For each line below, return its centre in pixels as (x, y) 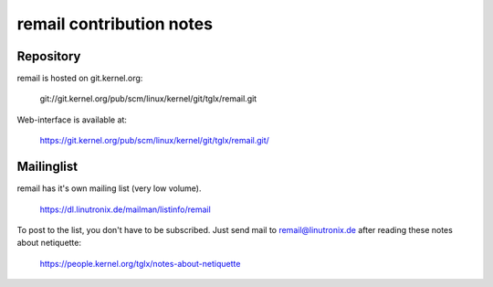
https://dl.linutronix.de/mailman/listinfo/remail (126, 209)
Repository (49, 56)
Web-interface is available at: (72, 120)
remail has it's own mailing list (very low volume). (109, 188)
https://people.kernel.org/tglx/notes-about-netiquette (140, 263)
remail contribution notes (115, 24)
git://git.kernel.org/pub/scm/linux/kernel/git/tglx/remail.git (148, 99)
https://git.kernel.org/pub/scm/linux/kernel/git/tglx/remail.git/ (154, 141)
